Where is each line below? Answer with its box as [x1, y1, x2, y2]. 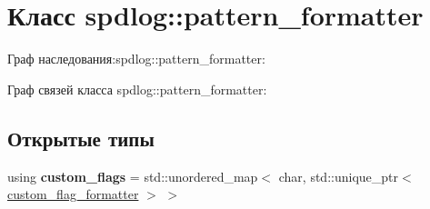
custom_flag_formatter [7, 184, 139, 204]
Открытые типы [7, 124, 155, 152]
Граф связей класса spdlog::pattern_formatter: [7, 79, 267, 98]
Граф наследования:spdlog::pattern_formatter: [7, 49, 265, 68]
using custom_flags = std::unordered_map [7, 166, 258, 185]
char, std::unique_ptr [278, 166, 398, 185]
